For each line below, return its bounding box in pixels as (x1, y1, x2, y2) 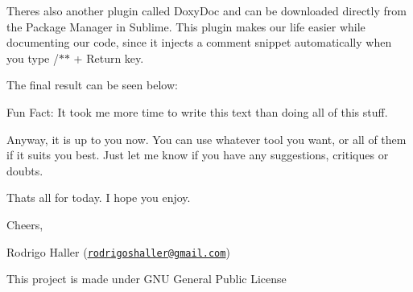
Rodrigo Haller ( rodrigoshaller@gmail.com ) (6, 243, 230, 260)
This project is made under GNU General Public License (6, 270, 287, 287)
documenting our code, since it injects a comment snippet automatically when (6, 34, 392, 51)
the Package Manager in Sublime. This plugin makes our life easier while (6, 18, 366, 35)
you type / (6, 49, 59, 66)
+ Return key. (73, 49, 144, 66)
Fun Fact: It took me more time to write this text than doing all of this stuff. (6, 103, 388, 120)
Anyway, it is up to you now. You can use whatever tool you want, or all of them (6, 130, 407, 147)
